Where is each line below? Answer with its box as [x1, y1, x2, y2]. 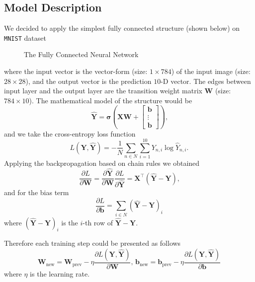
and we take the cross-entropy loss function [4, 128, 136, 139]
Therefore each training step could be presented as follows [4, 238, 181, 248]
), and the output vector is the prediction [25, 75, 152, 86]
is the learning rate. [30, 269, 90, 279]
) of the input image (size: [171, 66, 251, 76]
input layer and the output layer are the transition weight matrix [4, 85, 202, 96]
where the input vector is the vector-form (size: [4, 66, 148, 76]
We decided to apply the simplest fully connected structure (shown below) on [4, 23, 240, 33]
